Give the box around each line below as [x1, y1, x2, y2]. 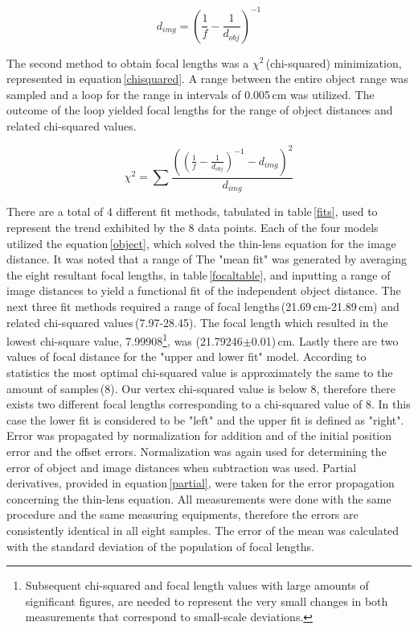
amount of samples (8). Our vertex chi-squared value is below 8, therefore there [6, 379, 395, 396]
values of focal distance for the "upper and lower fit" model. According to [6, 348, 367, 365]
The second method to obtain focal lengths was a [6, 54, 249, 71]
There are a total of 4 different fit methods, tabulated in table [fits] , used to [6, 203, 378, 220]
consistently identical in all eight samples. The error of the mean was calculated [6, 521, 400, 538]
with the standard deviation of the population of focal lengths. [6, 537, 314, 554]
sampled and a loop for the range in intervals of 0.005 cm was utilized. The [6, 85, 375, 102]
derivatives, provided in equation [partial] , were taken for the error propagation [6, 475, 395, 491]
